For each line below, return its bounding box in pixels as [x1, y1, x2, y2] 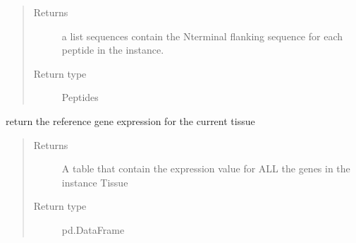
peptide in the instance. [61, 42, 164, 57]
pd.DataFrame [61, 222, 125, 237]
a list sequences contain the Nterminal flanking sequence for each [61, 28, 343, 43]
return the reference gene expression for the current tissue [6, 113, 255, 128]
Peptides [61, 90, 99, 105]
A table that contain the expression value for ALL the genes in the [61, 161, 350, 176]
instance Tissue [61, 174, 128, 189]
